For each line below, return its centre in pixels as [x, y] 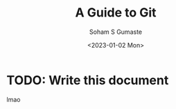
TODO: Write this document [88, 80]
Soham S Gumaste [116, 32]
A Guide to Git [116, 13]
